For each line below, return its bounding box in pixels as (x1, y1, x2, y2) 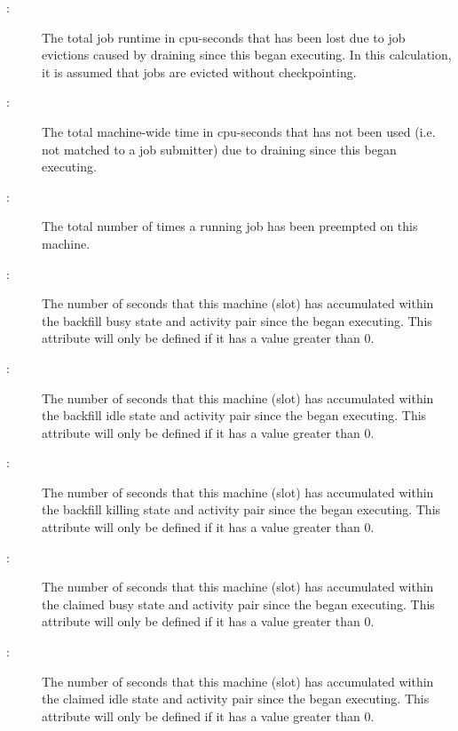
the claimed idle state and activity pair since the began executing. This (42, 689, 430, 708)
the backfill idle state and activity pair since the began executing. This (42, 406, 427, 425)
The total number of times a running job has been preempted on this (42, 217, 418, 235)
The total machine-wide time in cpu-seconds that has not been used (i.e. (42, 122, 436, 140)
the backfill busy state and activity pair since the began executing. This (42, 311, 432, 330)
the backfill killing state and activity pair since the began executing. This (42, 500, 441, 519)
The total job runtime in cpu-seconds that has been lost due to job (42, 28, 406, 46)
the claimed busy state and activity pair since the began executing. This (42, 594, 435, 613)
